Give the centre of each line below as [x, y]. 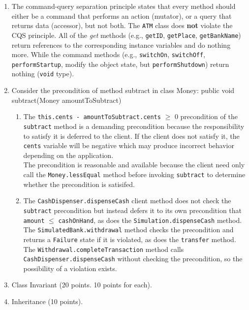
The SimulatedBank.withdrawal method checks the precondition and [128, 230]
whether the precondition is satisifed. [79, 184]
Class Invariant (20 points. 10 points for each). [82, 285]
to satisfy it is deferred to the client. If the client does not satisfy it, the [131, 136]
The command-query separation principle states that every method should [124, 6]
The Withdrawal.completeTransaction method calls [104, 249]
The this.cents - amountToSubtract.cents [92, 116]
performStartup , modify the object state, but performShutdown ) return [120, 64]
